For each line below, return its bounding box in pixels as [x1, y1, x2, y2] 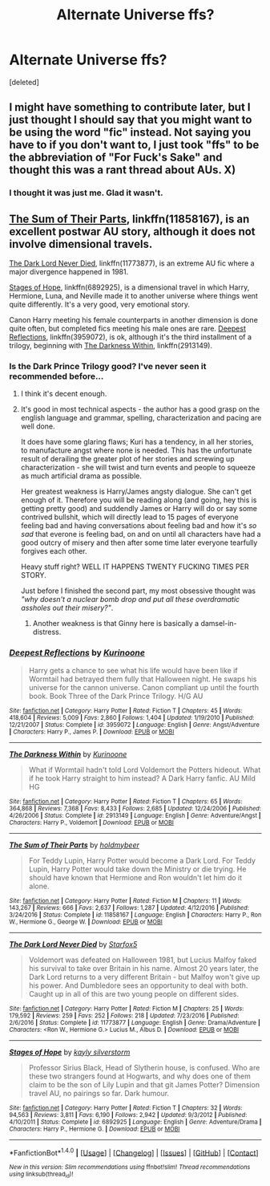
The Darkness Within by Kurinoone [9, 749, 127, 759]
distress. [32, 628, 62, 637]
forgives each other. [20, 546, 87, 556]
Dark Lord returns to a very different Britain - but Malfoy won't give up [28, 972, 260, 981]
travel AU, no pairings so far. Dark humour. [28, 1088, 170, 1098]
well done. [20, 421, 55, 431]
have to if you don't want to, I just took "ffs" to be [9, 138, 260, 152]
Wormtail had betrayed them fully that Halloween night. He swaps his [28, 674, 257, 684]
